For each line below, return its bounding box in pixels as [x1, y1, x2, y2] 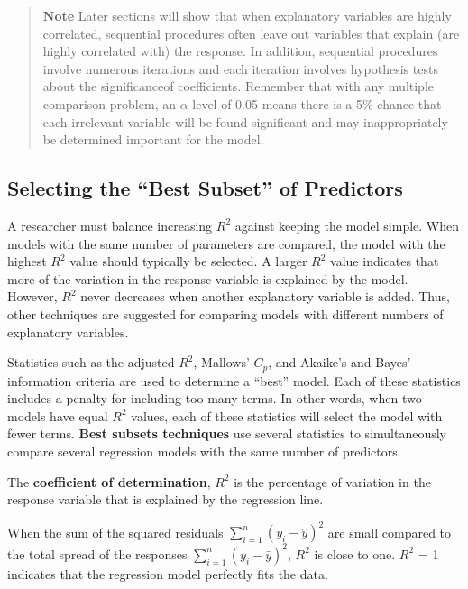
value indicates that [330, 252, 439, 271]
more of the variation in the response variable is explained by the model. [7, 269, 408, 288]
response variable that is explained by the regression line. [7, 490, 324, 509]
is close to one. [314, 544, 396, 563]
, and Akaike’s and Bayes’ [268, 353, 411, 372]
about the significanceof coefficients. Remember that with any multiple [42, 77, 434, 96]
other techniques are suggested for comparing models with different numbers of [7, 304, 444, 323]
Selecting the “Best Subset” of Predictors [7, 174, 403, 202]
